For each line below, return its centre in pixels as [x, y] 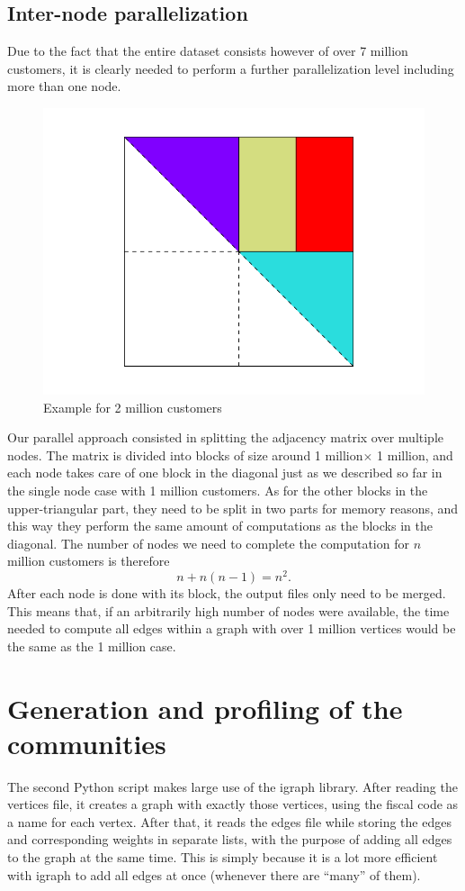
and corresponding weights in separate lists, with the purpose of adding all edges [230, 839]
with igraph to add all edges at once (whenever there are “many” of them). [214, 874]
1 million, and [415, 455]
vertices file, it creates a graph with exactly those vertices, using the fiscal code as [233, 804]
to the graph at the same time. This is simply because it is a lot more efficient [223, 857]
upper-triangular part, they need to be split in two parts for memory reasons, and [233, 508]
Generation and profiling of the [205, 708]
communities [87, 743]
